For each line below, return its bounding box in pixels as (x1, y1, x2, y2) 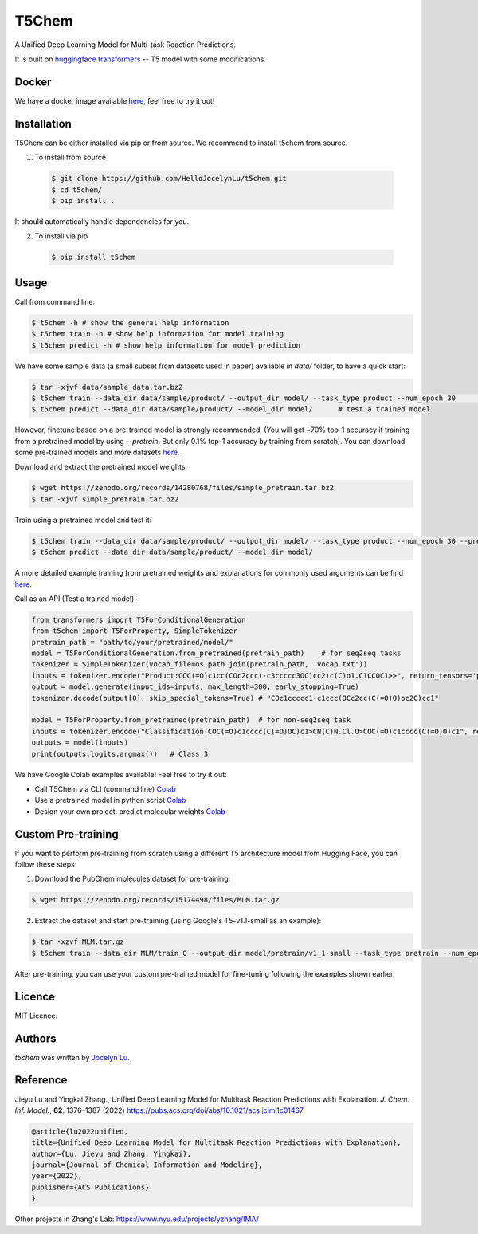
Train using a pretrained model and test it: (14, 515, 152, 525)
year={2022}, (31, 1172, 83, 1181)
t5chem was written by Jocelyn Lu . (14, 1052, 131, 1062)
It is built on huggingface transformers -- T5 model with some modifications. (14, 54, 266, 64)
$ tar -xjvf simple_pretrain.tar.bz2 (31, 494, 179, 504)
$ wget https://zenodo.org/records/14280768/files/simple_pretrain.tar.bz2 (31, 483, 335, 493)
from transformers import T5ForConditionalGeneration (31, 615, 246, 624)
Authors (14, 1032, 57, 1045)
